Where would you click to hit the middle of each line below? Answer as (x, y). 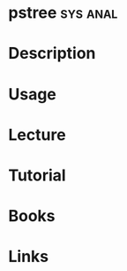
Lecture (37, 135)
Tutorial (37, 175)
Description (52, 54)
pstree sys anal (63, 13)
